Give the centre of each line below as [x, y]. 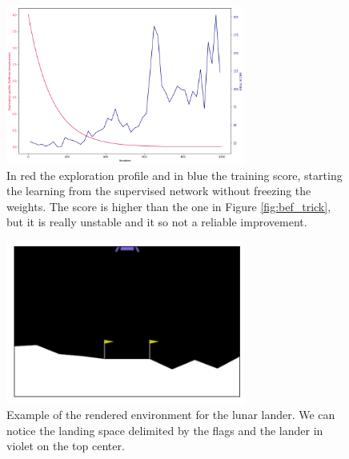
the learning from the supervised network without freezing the [159, 191]
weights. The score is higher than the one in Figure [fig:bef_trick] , [169, 206]
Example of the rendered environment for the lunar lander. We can [171, 415]
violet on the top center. [66, 446]
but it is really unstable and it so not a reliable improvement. [157, 222]
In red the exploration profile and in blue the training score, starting [174, 175]
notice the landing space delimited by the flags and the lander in [165, 430]
